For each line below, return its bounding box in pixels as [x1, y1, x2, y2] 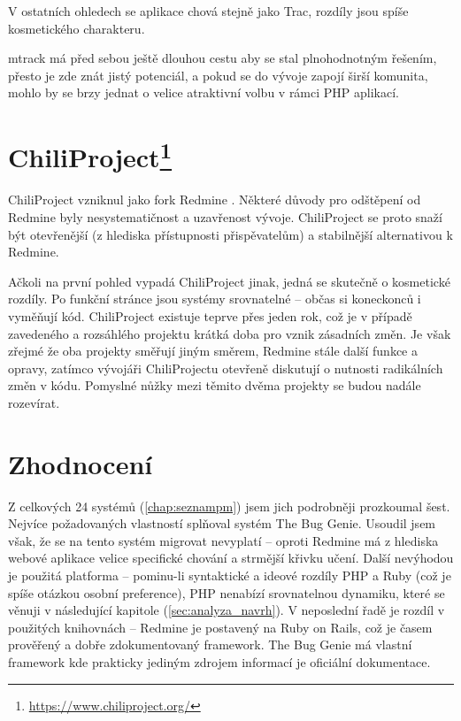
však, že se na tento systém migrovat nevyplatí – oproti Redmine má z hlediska [8, 531, 439, 549]
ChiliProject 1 [8, 135, 173, 175]
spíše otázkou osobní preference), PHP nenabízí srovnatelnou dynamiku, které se [8, 583, 445, 602]
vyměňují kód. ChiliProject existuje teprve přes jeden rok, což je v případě [8, 306, 412, 325]
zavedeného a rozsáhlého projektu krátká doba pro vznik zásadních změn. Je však [8, 324, 451, 342]
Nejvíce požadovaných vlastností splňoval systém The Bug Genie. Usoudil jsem [8, 514, 436, 533]
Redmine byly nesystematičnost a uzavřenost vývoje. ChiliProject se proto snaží [8, 208, 442, 226]
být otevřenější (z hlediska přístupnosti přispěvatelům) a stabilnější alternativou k [8, 225, 453, 243]
